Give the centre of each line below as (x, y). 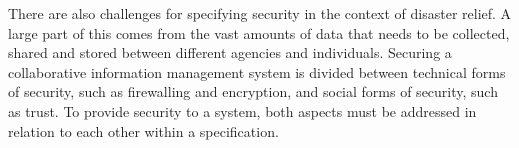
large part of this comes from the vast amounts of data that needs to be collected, (259, 32)
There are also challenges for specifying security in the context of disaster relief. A (260, 13)
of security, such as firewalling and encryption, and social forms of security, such (253, 91)
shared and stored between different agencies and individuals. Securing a (230, 52)
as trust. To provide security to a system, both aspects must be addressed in (242, 110)
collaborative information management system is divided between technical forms (257, 71)
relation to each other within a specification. (143, 130)
